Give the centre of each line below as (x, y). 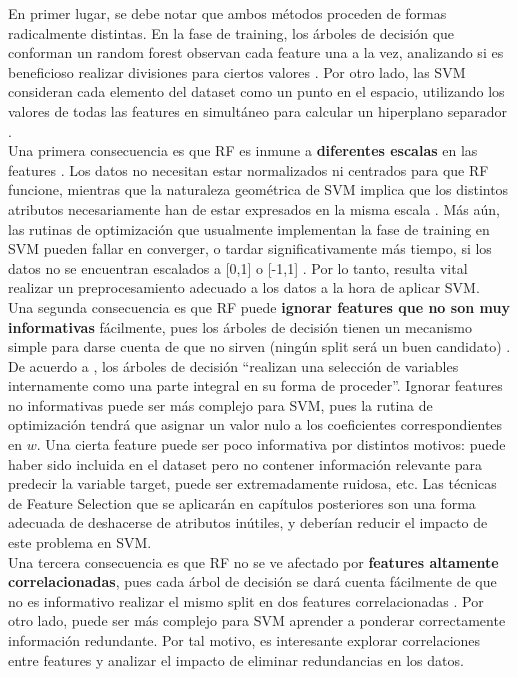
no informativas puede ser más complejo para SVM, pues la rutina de (220, 404)
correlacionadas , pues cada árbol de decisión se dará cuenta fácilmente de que (252, 581)
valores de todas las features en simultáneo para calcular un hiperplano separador (257, 110)
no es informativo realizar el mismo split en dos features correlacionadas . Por (246, 600)
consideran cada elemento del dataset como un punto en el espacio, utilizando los (256, 91)
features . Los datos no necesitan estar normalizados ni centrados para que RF (248, 169)
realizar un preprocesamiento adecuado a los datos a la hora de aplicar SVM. (244, 287)
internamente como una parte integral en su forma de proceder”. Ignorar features (255, 385)
